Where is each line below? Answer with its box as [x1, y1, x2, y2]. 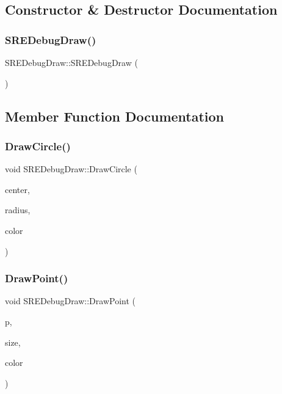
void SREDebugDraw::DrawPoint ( [5, 294, 136, 307]
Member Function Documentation [5, 106, 225, 125]
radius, [5, 203, 31, 216]
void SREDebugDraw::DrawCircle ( [5, 162, 137, 175]
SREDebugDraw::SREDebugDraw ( [5, 56, 138, 68]
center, [5, 183, 30, 195]
